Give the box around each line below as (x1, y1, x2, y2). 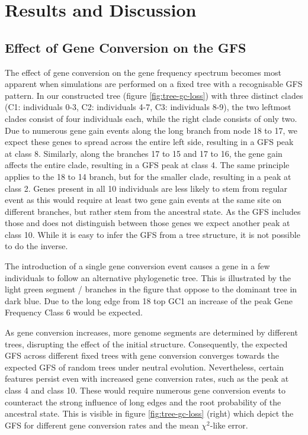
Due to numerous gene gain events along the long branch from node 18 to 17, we (5, 124, 297, 136)
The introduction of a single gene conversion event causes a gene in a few (5, 260, 270, 272)
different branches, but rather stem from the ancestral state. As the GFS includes (5, 205, 301, 217)
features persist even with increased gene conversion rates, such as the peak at (5, 372, 289, 385)
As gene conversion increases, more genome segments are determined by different (5, 326, 298, 339)
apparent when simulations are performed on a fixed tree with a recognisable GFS (5, 78, 303, 90)
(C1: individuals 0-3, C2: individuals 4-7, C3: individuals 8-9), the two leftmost (5, 101, 291, 113)
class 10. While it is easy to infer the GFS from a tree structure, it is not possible (5, 228, 300, 240)
